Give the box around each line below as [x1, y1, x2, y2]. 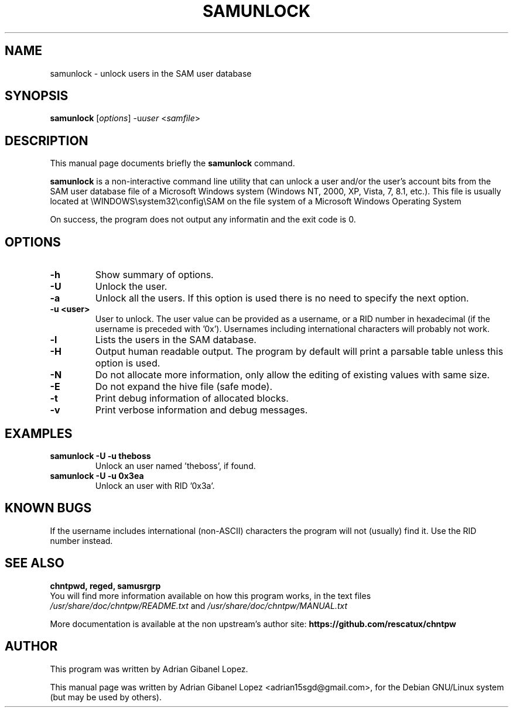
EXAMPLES [5, 426, 73, 441]
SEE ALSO [5, 556, 64, 571]
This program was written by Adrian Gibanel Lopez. [50, 663, 248, 674]
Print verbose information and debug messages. [95, 404, 308, 416]
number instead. [50, 535, 113, 546]
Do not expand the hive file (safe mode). [95, 381, 273, 393]
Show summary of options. [95, 269, 214, 281]
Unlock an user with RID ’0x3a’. [95, 480, 215, 491]
